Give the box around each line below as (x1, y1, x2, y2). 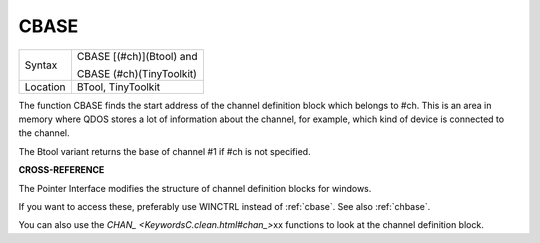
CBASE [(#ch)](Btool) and (76, 49, 198, 63)
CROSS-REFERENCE (18, 164, 105, 176)
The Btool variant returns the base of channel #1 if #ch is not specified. (18, 145, 311, 157)
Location (24, 80, 66, 94)
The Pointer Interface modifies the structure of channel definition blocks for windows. (18, 182, 372, 194)
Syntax (24, 58, 58, 72)
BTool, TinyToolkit (76, 80, 160, 94)
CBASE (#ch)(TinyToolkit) (76, 66, 197, 80)
